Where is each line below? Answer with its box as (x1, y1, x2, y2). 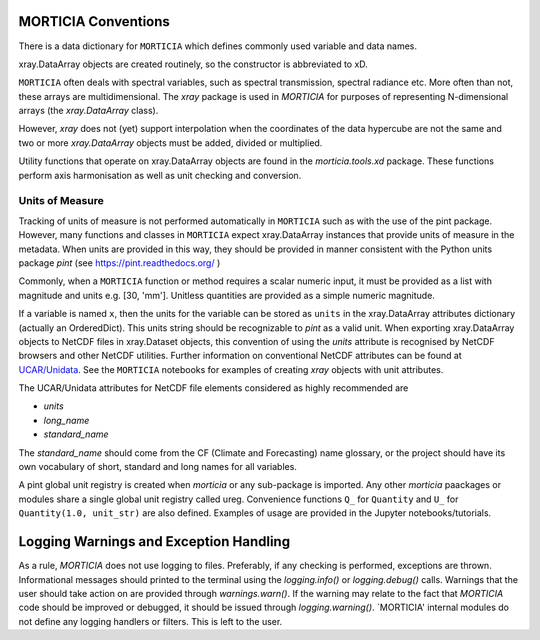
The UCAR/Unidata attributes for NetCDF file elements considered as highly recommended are (18, 382, 409, 394)
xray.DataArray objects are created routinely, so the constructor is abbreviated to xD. (18, 58, 369, 70)
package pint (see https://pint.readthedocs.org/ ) (18, 256, 221, 269)
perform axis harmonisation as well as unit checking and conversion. (18, 169, 302, 181)
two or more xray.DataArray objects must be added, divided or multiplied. (18, 136, 323, 149)
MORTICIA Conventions (18, 13, 170, 30)
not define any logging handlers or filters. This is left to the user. (18, 615, 283, 627)
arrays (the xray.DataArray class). (18, 105, 159, 117)
